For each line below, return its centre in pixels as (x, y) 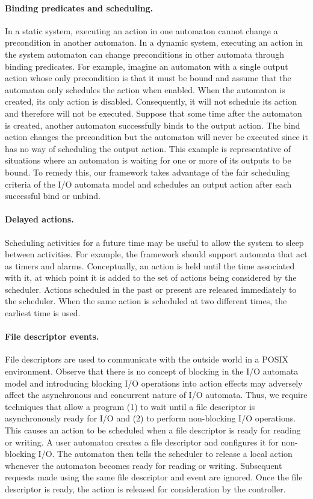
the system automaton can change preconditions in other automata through (144, 54)
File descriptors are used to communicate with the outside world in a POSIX (147, 359)
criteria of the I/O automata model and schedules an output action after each (148, 184)
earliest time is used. (43, 313)
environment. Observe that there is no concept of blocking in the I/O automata (152, 371)
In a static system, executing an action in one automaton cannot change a (141, 30)
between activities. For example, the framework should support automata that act (156, 254)
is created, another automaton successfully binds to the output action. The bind (153, 125)
